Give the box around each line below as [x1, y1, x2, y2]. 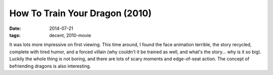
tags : [9, 32, 21, 38]
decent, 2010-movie [49, 32, 91, 38]
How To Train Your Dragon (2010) [9, 8, 152, 19]
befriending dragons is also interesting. [9, 63, 91, 69]
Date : [9, 25, 21, 31]
